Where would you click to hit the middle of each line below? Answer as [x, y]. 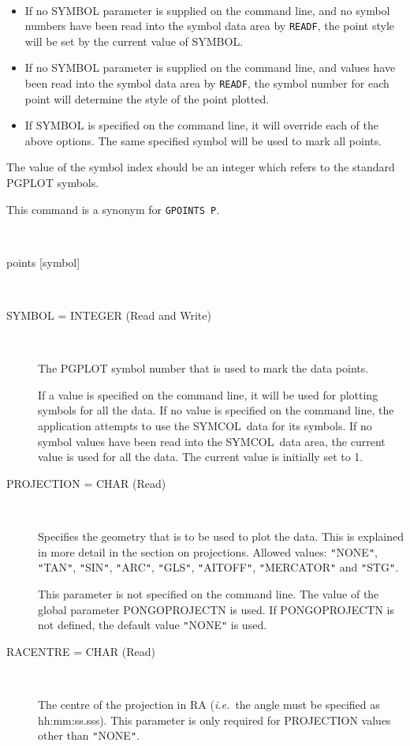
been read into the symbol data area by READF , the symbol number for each [207, 83]
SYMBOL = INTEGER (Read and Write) [109, 315]
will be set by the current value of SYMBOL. [134, 41]
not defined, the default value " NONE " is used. [153, 625]
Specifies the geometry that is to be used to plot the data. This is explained [221, 536]
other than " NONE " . [89, 735]
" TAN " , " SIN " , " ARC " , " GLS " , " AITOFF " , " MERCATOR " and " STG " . [218, 567]
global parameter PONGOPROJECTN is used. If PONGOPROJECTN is [216, 609]
